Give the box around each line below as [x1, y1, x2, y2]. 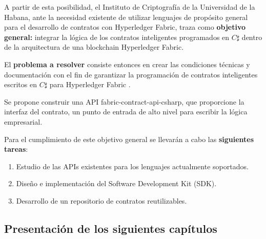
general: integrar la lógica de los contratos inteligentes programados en [4, 31, 230, 42]
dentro [241, 31, 262, 42]
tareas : [4, 144, 28, 154]
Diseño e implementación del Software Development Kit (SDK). [16, 178, 217, 189]
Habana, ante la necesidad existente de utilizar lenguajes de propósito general [4, 11, 248, 22]
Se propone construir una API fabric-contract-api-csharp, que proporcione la [4, 96, 244, 107]
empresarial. [4, 116, 43, 127]
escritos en [4, 79, 37, 90]
